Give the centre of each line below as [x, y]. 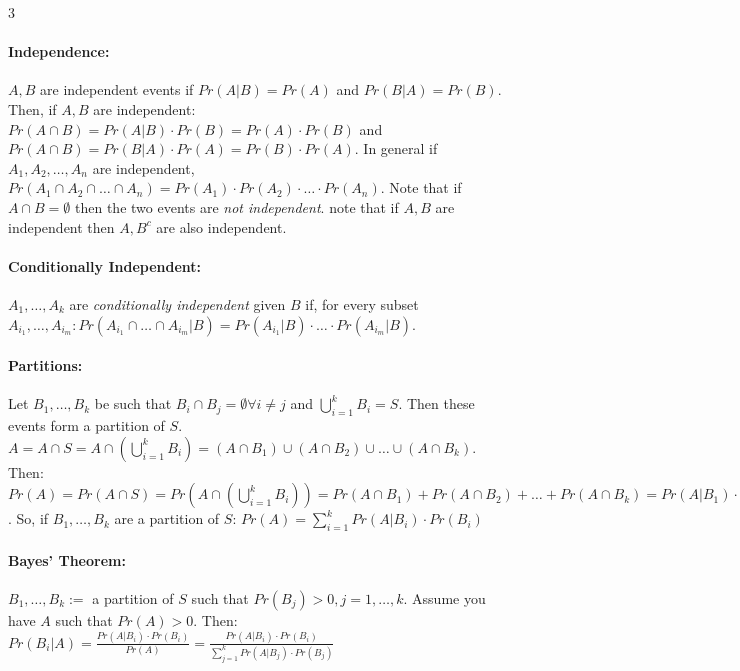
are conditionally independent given [177, 303]
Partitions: [45, 365]
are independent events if [117, 89]
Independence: [59, 51]
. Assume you [444, 597]
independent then [61, 226]
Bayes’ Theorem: [67, 559]
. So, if [28, 518]
